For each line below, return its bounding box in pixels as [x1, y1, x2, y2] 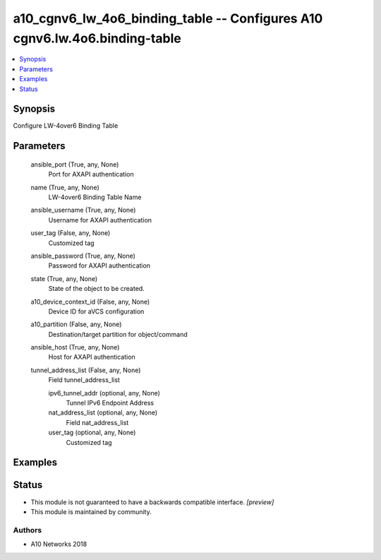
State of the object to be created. [48, 285, 145, 293]
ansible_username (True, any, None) [30, 205, 136, 215]
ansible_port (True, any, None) [30, 160, 119, 169]
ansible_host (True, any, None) [30, 343, 120, 352]
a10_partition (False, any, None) [30, 320, 122, 328]
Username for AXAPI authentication [48, 215, 152, 224]
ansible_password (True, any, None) [30, 251, 135, 260]
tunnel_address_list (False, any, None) [30, 366, 141, 374]
